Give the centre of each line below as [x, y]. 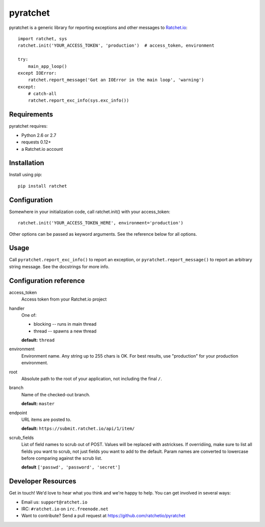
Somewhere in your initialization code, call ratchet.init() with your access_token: [90, 212]
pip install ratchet [42, 186]
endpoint [18, 413]
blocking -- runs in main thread [65, 324]
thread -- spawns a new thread [65, 331]
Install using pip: [26, 175]
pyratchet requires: [28, 126]
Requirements [31, 115]
